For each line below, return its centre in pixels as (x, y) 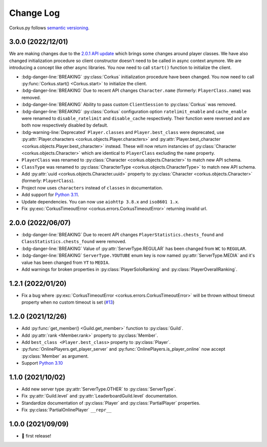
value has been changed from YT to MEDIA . (66, 262)
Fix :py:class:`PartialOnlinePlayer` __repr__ (67, 410)
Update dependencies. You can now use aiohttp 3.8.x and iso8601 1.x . (100, 201)
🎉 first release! (36, 436)
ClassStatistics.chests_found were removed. (74, 242)
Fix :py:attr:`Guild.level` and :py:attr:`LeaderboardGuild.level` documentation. (100, 396)
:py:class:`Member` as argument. (55, 356)
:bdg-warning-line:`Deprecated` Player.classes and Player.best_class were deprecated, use (123, 132)
